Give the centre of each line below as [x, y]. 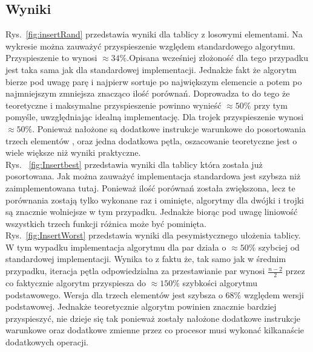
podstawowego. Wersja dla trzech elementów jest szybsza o [114, 294]
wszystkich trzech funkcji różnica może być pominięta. [106, 223]
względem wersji [274, 294]
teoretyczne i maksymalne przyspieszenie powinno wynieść [114, 105]
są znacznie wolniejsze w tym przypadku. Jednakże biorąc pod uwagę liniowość [152, 212]
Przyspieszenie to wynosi [51, 58]
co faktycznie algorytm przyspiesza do [76, 282]
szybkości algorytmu [220, 282]
